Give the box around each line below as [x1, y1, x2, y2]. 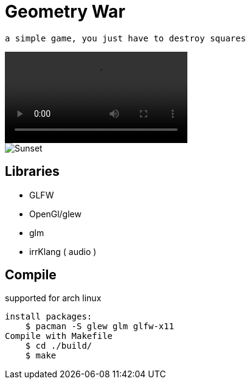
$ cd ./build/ [25, 341, 92, 351]
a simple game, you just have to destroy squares [5, 33, 246, 43]
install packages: [5, 312, 92, 322]
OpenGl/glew [29, 208, 82, 219]
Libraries [5, 164, 60, 180]
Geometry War [5, 1, 125, 22]
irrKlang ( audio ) [29, 246, 97, 257]
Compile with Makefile [5, 331, 113, 341]
